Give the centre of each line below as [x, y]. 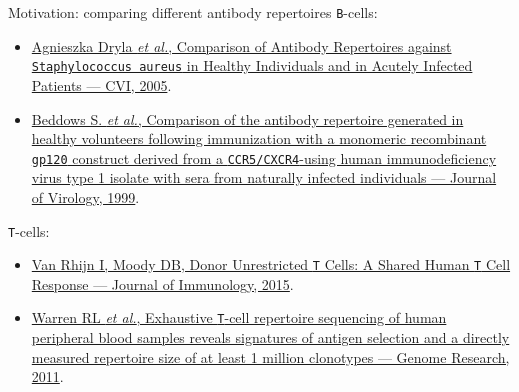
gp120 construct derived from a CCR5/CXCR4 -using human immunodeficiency [264, 157]
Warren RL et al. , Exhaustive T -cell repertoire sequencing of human [239, 317]
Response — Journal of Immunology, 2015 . [162, 283]
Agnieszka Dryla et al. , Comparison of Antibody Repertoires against [241, 45]
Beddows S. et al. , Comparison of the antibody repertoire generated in [247, 118]
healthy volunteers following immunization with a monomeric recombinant [259, 138]
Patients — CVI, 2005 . [101, 84]
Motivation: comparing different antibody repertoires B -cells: [193, 12]
